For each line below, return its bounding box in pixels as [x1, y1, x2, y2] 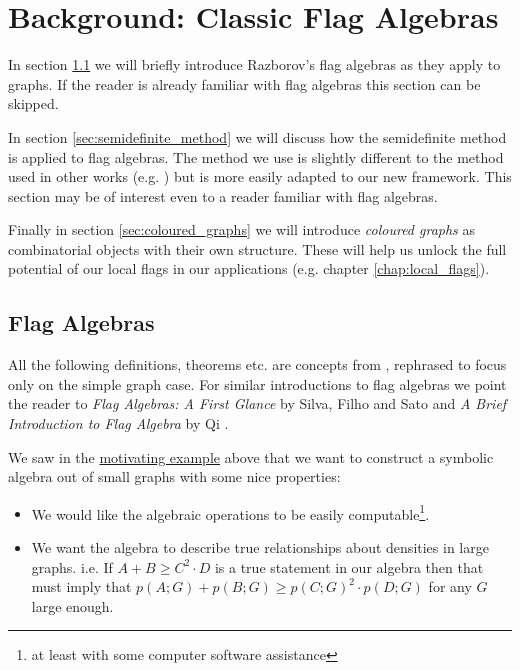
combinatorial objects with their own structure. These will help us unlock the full [8, 238, 507, 259]
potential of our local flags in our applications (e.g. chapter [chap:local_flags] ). [8, 258, 490, 279]
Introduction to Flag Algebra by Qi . [8, 413, 229, 434]
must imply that [31, 576, 132, 597]
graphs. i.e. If [31, 556, 113, 577]
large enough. [31, 595, 114, 616]
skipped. [8, 93, 59, 114]
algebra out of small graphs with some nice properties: [8, 466, 341, 487]
